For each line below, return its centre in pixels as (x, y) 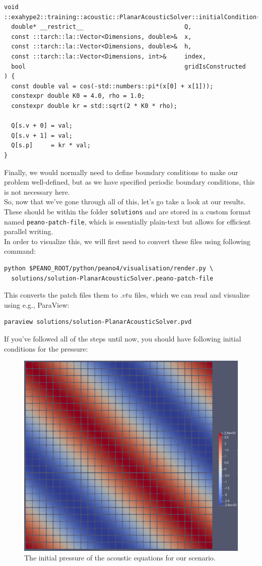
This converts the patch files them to (61, 295)
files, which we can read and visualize (192, 295)
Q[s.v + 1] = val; (42, 135)
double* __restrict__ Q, (102, 27)
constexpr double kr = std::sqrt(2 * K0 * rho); (94, 106)
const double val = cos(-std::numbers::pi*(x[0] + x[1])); (112, 86)
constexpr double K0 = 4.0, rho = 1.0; (78, 96)
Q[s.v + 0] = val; (42, 126)
